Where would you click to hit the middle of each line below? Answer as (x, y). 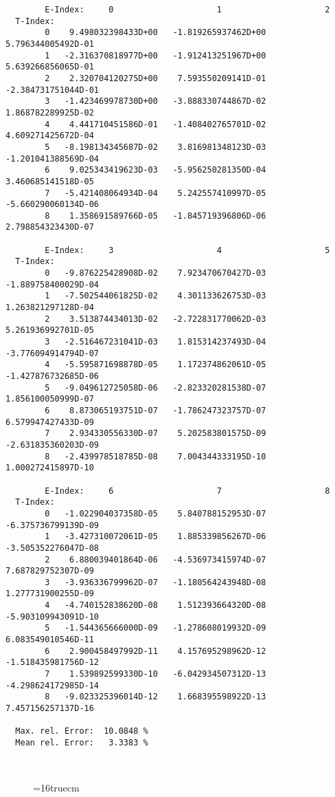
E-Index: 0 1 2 (187, 10)
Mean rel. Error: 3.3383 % (82, 743)
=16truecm (56, 787)
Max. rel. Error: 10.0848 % (82, 731)
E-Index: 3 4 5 (187, 250)
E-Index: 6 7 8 (187, 491)
